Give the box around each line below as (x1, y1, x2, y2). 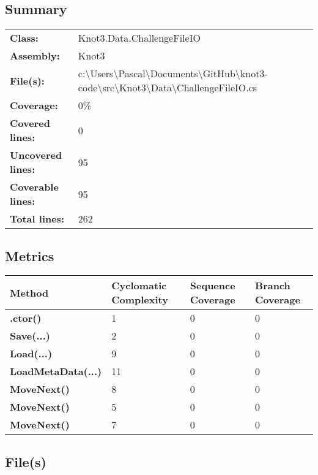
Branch (255, 278, 290, 293)
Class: (10, 31, 39, 45)
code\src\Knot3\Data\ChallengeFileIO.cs (78, 80, 257, 95)
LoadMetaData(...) (10, 364, 102, 379)
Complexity (111, 292, 168, 307)
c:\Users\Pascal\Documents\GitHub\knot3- (78, 66, 268, 81)
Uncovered (10, 148, 62, 162)
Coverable (10, 180, 59, 194)
